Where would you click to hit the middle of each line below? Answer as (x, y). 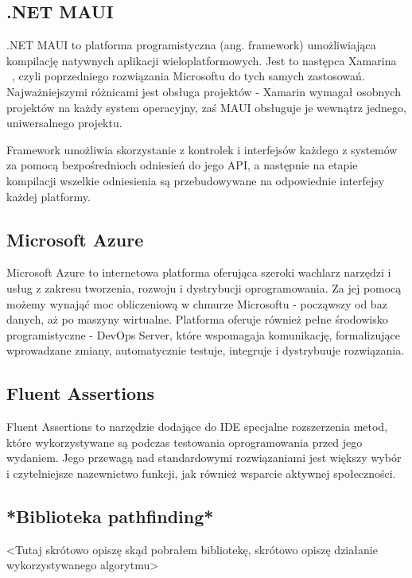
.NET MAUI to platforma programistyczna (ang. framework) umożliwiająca (191, 45)
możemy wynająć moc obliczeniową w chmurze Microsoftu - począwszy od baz (197, 303)
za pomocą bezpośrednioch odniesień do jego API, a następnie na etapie (182, 165)
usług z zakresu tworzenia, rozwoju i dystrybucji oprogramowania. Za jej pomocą (204, 287)
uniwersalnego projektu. (64, 123)
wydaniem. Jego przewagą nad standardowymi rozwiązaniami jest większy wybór (204, 458)
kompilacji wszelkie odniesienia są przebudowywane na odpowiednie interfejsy (196, 180)
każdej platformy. (49, 196)
